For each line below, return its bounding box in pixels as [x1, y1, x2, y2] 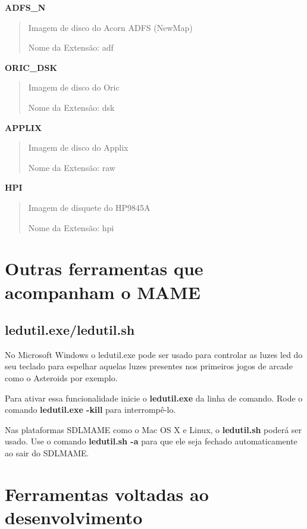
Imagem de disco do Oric [28, 81, 120, 94]
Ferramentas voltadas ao [5, 481, 209, 506]
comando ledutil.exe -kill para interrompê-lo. [5, 403, 176, 416]
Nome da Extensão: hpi [28, 221, 114, 234]
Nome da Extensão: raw [28, 161, 115, 173]
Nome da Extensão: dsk [28, 101, 115, 113]
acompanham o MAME [5, 279, 201, 304]
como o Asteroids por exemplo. [5, 372, 118, 384]
